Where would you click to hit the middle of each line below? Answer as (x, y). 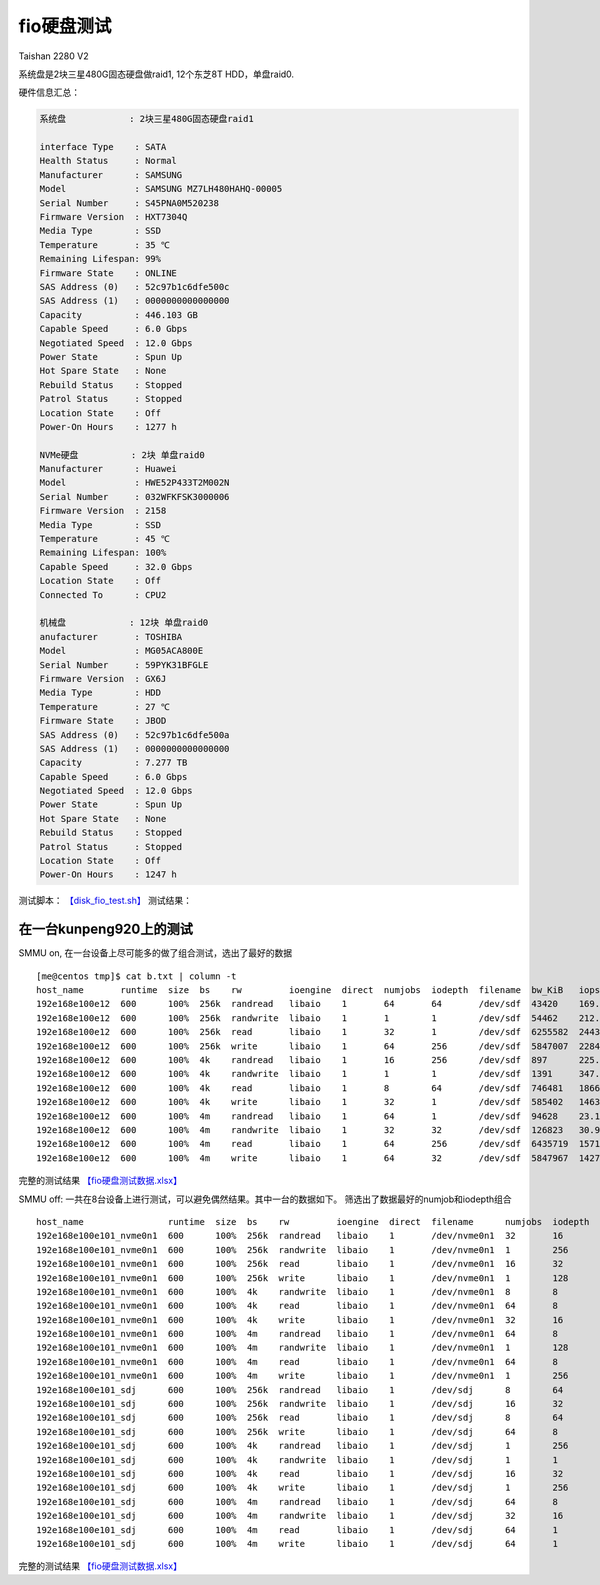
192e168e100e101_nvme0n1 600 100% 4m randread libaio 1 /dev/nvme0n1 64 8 (297, 1334)
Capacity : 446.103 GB (119, 314)
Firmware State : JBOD (103, 721)
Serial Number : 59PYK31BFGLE (124, 664)
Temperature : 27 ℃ (104, 706)
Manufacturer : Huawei (108, 469)
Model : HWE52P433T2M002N (134, 483)
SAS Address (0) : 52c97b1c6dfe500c (134, 286)
